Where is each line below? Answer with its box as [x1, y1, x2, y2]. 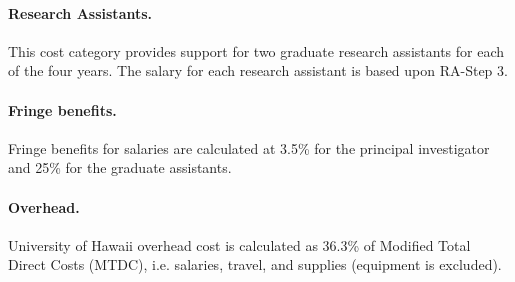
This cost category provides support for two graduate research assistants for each [8, 40, 505, 61]
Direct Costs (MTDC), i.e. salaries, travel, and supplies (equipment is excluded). [8, 254, 502, 275]
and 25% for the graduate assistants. [8, 157, 232, 178]
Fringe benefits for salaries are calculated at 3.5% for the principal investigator [8, 137, 490, 158]
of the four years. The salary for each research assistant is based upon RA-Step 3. [8, 60, 508, 81]
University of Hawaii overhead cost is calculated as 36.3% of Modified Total [8, 234, 471, 255]
